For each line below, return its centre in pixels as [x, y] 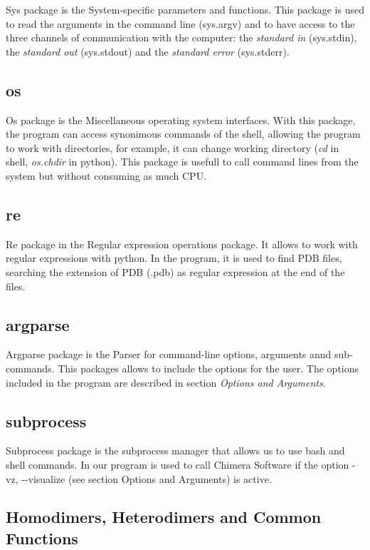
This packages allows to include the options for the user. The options [208, 368]
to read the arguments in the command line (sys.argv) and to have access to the [180, 23]
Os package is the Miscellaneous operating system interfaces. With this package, [181, 119]
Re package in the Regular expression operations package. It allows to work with [182, 244]
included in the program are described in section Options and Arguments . [166, 382]
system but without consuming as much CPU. [106, 175]
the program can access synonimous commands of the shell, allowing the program [183, 134]
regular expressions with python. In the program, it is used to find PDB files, [174, 258]
